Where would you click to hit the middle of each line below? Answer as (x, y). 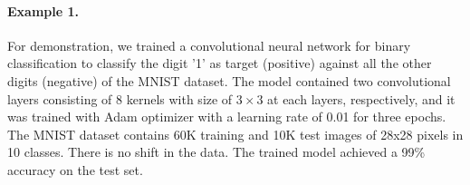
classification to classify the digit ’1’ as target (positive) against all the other (220, 63)
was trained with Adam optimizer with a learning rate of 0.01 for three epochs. (227, 117)
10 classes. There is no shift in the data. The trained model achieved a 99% (216, 152)
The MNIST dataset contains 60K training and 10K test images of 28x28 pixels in (235, 134)
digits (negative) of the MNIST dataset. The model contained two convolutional (229, 80)
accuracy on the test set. (75, 169)
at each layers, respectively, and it (361, 98)
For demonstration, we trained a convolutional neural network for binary (209, 45)
